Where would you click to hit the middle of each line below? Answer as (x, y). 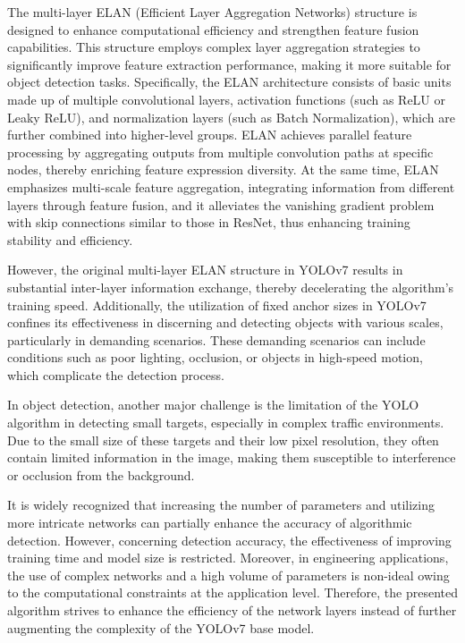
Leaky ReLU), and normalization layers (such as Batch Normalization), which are (231, 117)
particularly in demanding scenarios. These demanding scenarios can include (216, 339)
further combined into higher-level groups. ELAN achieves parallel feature (210, 135)
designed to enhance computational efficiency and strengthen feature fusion (213, 29)
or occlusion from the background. (101, 474)
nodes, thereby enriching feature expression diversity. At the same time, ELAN (223, 169)
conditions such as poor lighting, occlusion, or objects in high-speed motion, (215, 357)
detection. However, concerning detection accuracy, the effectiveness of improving (229, 540)
